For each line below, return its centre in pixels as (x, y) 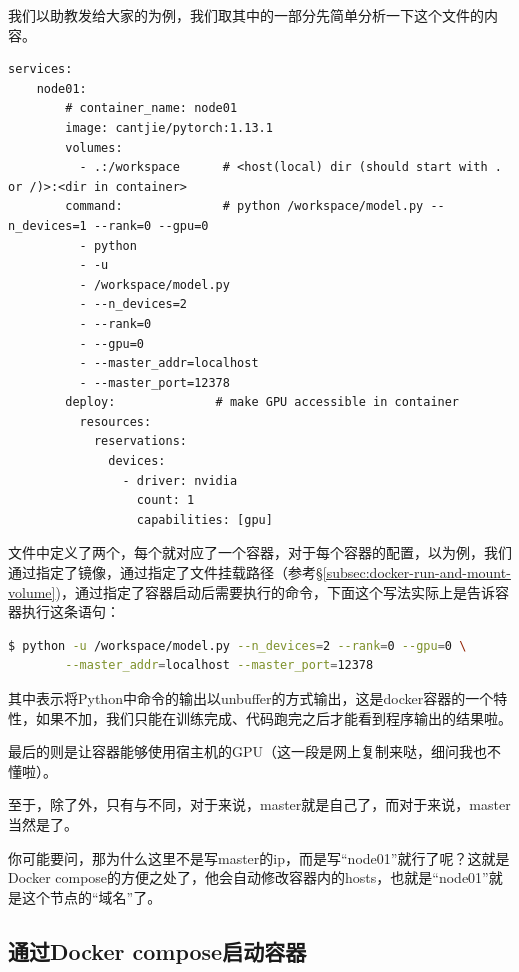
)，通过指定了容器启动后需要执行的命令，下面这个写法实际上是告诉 (275, 591)
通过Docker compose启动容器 (157, 950)
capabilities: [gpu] (204, 519)
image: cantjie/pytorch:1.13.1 (169, 127)
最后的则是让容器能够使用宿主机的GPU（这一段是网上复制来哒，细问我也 (248, 751)
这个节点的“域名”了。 (91, 896)
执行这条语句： (70, 611)
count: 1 (165, 500)
